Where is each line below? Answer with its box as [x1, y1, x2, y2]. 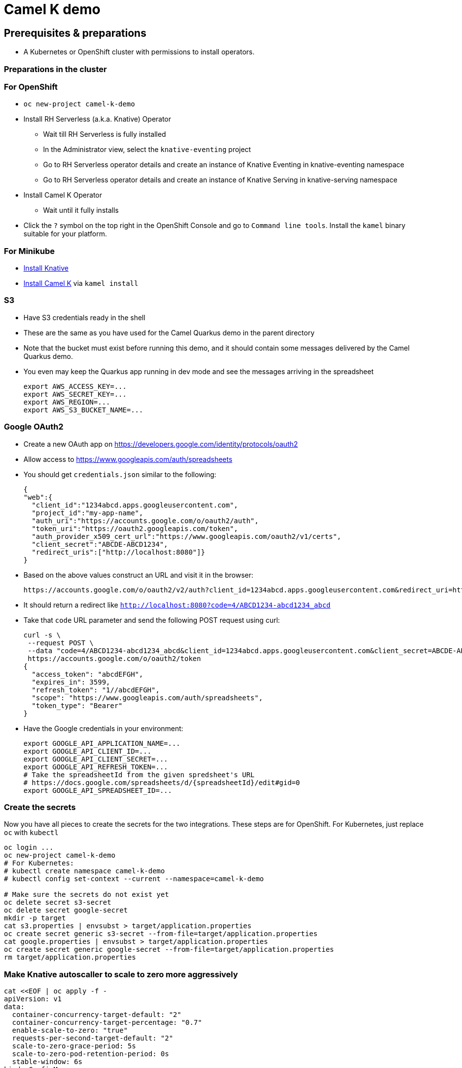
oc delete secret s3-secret [4, 898, 112, 907]
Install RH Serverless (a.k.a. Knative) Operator [23, 115, 171, 124]
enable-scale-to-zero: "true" [12, 1026, 128, 1035]
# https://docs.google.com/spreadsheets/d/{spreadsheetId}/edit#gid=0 [23, 778, 300, 787]
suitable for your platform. [23, 229, 107, 238]
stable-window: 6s [12, 1058, 83, 1066]
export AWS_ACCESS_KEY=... [23, 382, 127, 390]
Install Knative [23, 264, 69, 273]
